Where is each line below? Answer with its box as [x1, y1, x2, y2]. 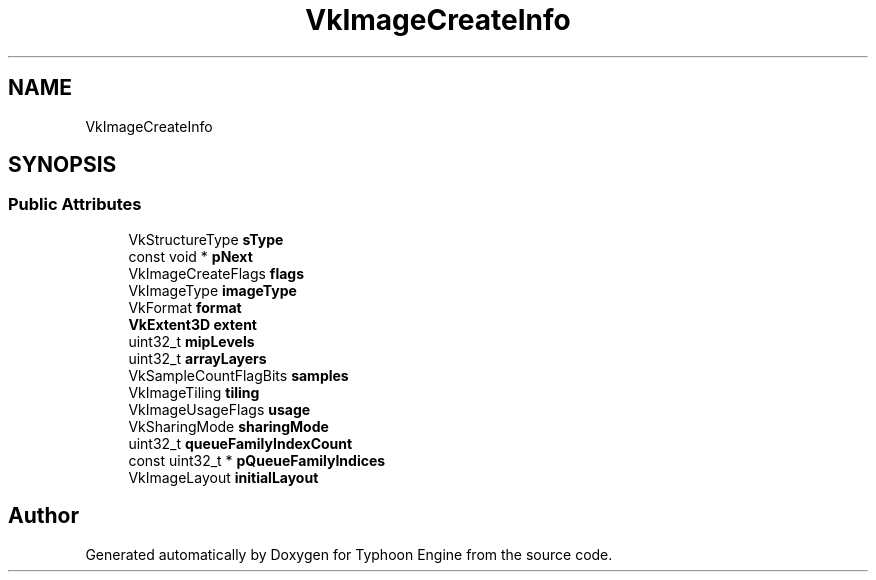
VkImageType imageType [128, 281, 297, 299]
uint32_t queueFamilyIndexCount [128, 434, 353, 452]
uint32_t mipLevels [128, 332, 255, 350]
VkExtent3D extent [128, 315, 257, 333]
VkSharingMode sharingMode [128, 417, 329, 435]
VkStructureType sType [128, 230, 284, 248]
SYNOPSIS [8, 152, 117, 178]
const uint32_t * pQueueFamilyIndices [128, 451, 386, 469]
